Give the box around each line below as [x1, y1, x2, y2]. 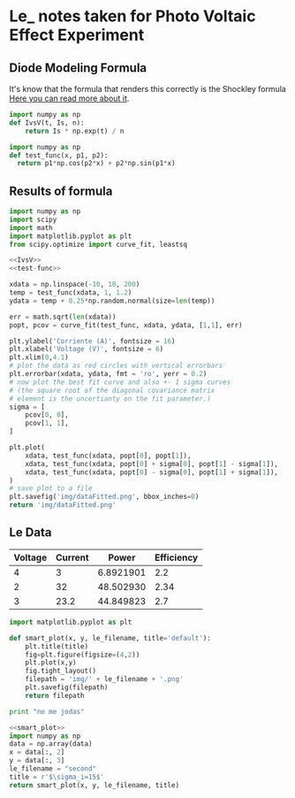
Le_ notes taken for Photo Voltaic [9, 6, 256, 27]
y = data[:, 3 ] [9, 756, 65, 765]
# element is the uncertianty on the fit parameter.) [9, 394, 212, 403]
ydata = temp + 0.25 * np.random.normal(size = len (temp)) [9, 296, 216, 305]
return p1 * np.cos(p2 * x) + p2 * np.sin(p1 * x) [17, 159, 176, 168]
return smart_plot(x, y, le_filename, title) [9, 780, 179, 789]
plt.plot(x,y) [25, 658, 77, 667]
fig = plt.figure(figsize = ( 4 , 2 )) [25, 650, 140, 659]
